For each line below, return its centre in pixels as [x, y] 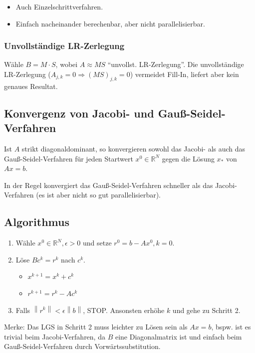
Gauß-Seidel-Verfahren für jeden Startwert [69, 158]
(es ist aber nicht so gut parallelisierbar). [99, 195]
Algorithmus [37, 222]
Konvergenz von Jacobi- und [79, 113]
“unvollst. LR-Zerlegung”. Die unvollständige [176, 64]
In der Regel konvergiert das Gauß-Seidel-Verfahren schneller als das [109, 185]
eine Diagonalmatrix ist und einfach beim [178, 336]
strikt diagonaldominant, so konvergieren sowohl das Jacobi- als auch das [133, 148]
